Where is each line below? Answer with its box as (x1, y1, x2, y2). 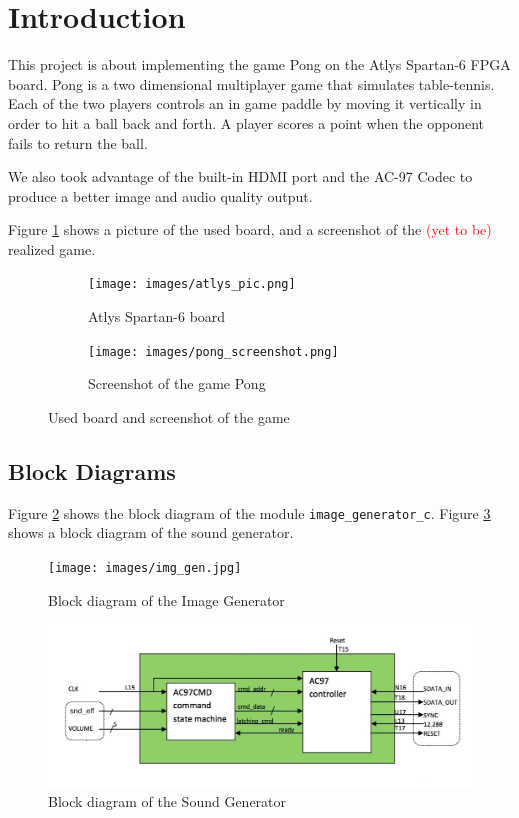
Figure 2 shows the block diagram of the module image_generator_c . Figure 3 (8, 502, 491, 523)
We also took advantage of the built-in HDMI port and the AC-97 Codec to (8, 166, 473, 187)
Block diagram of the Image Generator (48, 589, 285, 610)
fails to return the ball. (8, 132, 148, 153)
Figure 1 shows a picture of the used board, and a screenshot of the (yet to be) (8, 219, 492, 240)
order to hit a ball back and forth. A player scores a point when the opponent (8, 112, 484, 133)
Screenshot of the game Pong (88, 373, 266, 394)
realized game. (8, 238, 96, 259)
